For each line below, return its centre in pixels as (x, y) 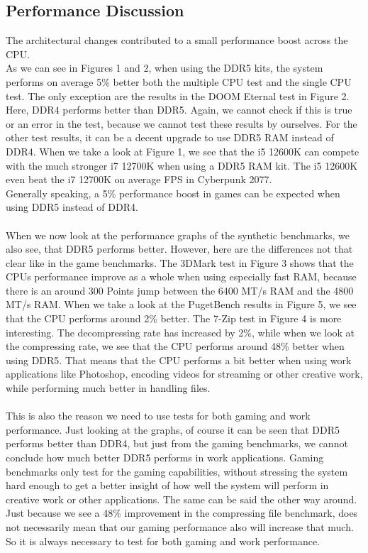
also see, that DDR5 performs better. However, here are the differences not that (179, 249)
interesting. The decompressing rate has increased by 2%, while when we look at (180, 332)
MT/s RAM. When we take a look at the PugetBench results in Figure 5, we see (181, 304)
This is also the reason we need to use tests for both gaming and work (158, 416)
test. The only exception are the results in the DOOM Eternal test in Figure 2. (178, 95)
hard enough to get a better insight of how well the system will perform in (167, 485)
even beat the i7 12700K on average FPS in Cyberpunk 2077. (139, 179)
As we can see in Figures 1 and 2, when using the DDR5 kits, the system (165, 68)
